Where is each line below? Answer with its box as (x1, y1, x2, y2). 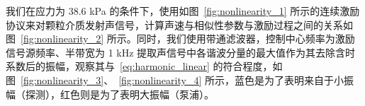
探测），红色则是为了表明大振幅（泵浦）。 (25, 86, 214, 101)
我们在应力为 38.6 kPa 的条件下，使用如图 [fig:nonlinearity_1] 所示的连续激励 (6, 4, 360, 18)
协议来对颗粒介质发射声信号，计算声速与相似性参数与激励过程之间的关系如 (6, 17, 353, 32)
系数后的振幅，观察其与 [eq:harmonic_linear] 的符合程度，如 (6, 59, 283, 73)
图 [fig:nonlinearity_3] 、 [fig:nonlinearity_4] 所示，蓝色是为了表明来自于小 (6, 72, 344, 87)
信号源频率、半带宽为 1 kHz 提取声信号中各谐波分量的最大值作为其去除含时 (6, 45, 356, 59)
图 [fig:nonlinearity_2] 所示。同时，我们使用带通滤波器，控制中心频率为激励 (6, 31, 355, 46)
